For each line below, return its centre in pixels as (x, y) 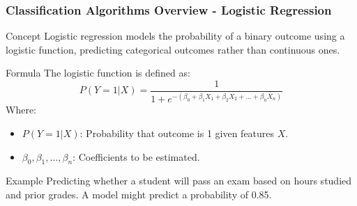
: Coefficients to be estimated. (136, 156)
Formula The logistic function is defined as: (98, 73)
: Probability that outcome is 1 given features (177, 133)
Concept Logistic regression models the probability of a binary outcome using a (175, 36)
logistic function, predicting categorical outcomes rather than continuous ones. (173, 49)
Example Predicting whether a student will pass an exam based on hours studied (179, 181)
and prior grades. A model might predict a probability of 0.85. (139, 194)
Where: (21, 110)
